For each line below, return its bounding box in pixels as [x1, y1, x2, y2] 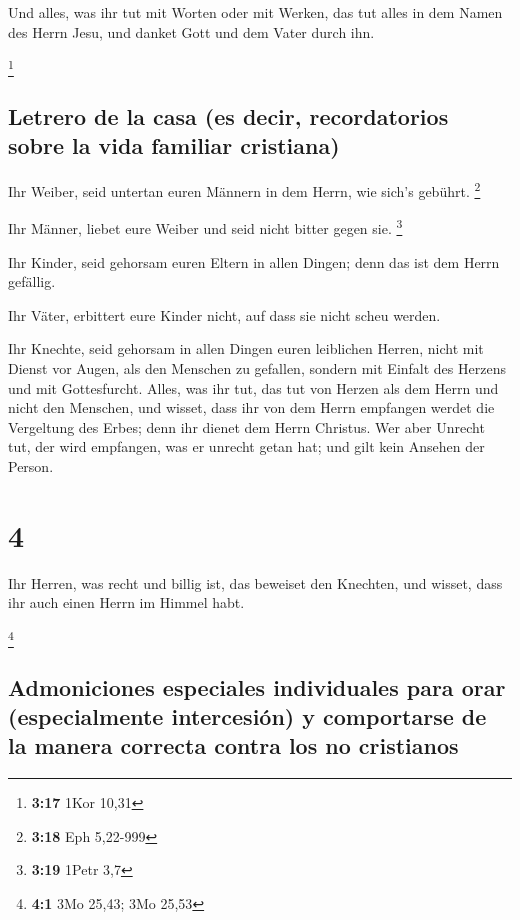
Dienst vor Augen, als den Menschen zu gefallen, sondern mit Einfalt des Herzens [8, 357, 506, 378]
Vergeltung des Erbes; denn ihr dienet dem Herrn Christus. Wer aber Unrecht [8, 416, 485, 437]
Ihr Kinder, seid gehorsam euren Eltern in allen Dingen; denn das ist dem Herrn [8, 251, 500, 272]
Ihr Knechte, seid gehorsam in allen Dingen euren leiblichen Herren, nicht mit [8, 338, 484, 359]
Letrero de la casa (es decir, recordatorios [8, 100, 449, 131]
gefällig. [8, 271, 56, 292]
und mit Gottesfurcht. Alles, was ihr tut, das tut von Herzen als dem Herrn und [8, 377, 499, 398]
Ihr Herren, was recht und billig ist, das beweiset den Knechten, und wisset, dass [8, 572, 503, 593]
